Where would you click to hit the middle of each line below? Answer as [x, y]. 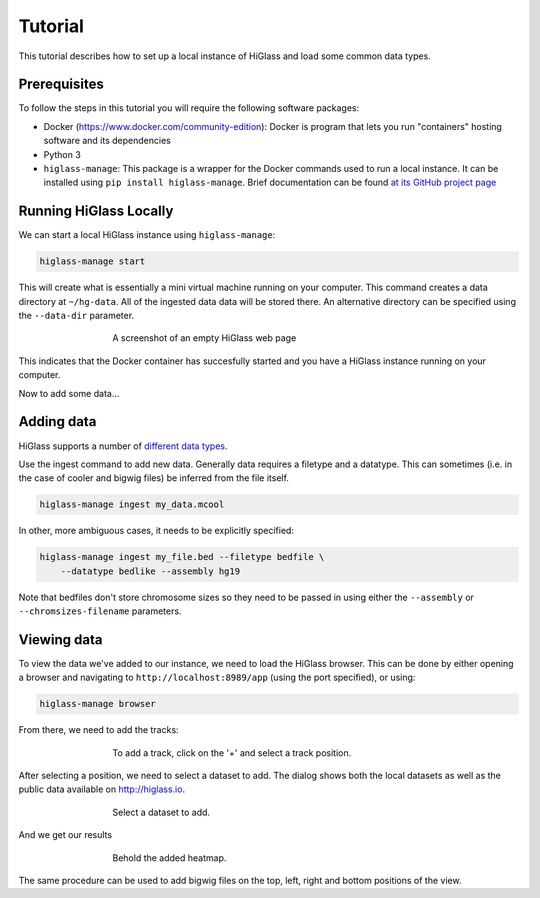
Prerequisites [61, 84]
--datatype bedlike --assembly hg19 [150, 571]
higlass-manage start [92, 261]
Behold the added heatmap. [169, 857]
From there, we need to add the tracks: [98, 730]
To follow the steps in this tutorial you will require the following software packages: [189, 108]
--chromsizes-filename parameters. [100, 611]
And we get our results [65, 835]
